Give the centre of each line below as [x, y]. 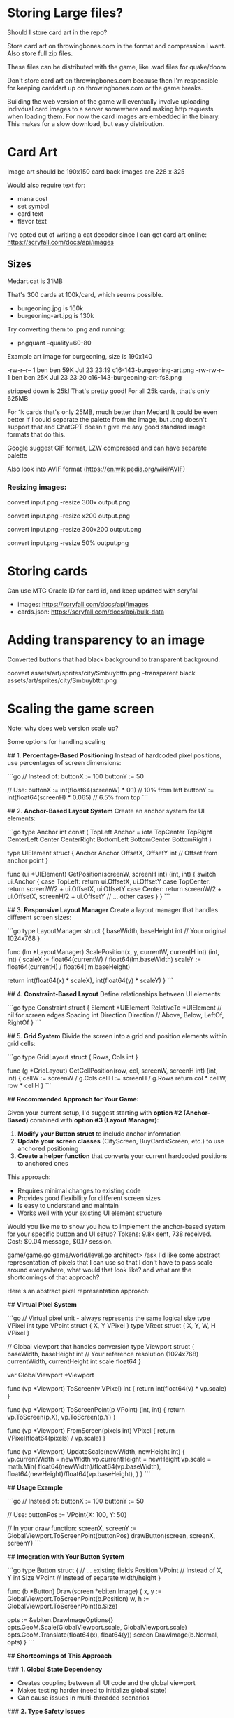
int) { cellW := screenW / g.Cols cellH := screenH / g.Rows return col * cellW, [117, 1078]
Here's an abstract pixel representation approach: [79, 1291]
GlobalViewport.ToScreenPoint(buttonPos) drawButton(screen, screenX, [111, 1535]
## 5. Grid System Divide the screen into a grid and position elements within [117, 1036]
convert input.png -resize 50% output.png [68, 543]
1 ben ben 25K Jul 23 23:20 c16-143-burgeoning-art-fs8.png [95, 377]
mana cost [32, 198]
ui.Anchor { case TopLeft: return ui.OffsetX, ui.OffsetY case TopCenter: [109, 881]
